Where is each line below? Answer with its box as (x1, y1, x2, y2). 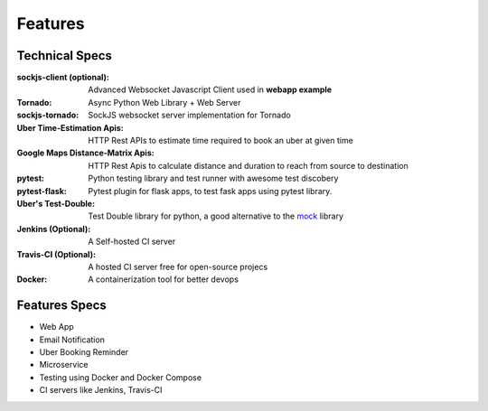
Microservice (39, 360, 89, 370)
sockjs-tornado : (16, 109, 80, 121)
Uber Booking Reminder (39, 347, 129, 357)
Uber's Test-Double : (16, 198, 95, 209)
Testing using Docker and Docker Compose (39, 371, 202, 383)
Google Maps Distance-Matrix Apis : (16, 147, 155, 158)
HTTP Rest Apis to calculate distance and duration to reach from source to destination (88, 160, 408, 171)
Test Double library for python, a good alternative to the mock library (88, 210, 343, 221)
